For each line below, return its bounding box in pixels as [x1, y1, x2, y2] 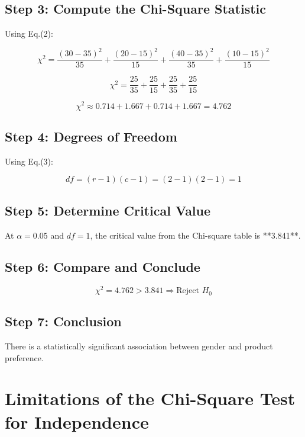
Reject [176, 287, 199, 295]
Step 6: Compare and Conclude [5, 258, 200, 276]
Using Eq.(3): [5, 155, 53, 167]
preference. [5, 351, 44, 364]
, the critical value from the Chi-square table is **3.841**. [90, 229, 301, 241]
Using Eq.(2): [5, 27, 53, 40]
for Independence [5, 409, 149, 433]
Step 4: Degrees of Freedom [5, 127, 177, 145]
